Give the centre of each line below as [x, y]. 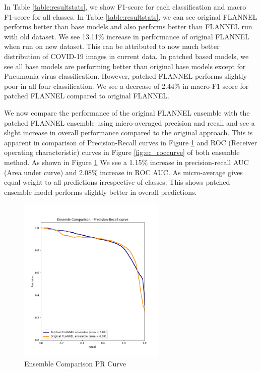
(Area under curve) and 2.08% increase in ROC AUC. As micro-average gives [123, 172]
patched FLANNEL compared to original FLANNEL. [87, 96]
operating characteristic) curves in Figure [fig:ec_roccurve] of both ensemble [122, 152]
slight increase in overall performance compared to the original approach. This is [128, 132]
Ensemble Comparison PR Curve [75, 364]
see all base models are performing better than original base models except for [125, 66]
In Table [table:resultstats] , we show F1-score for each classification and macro [125, 7]
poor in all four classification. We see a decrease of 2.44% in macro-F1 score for [126, 86]
